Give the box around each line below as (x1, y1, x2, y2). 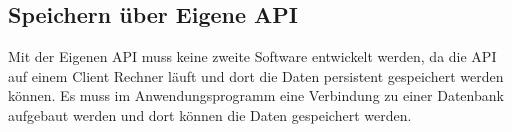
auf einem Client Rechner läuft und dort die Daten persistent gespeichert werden (8, 65, 504, 86)
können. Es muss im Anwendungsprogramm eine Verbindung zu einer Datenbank (8, 85, 504, 106)
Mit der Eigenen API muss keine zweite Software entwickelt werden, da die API (8, 46, 497, 67)
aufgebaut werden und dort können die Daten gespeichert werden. (8, 104, 412, 125)
